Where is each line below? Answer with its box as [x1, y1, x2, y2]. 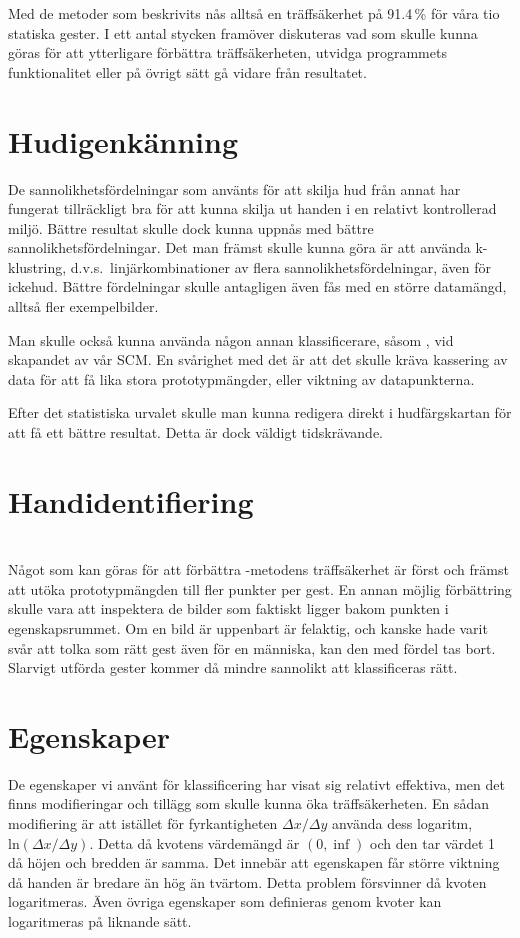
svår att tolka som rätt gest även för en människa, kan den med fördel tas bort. [8, 637, 496, 658]
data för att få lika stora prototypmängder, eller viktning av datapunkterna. [8, 368, 475, 389]
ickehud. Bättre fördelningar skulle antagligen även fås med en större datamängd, [8, 276, 507, 297]
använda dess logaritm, [331, 813, 473, 834]
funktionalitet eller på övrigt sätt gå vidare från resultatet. [8, 61, 367, 82]
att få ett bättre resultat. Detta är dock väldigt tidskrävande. [8, 422, 384, 443]
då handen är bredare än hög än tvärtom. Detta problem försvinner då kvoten [8, 871, 487, 892]
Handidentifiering [8, 480, 254, 521]
